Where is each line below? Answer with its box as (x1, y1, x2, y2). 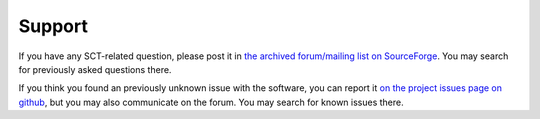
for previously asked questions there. (18, 63, 172, 75)
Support (18, 15, 89, 37)
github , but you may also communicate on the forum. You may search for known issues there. (18, 96, 404, 108)
